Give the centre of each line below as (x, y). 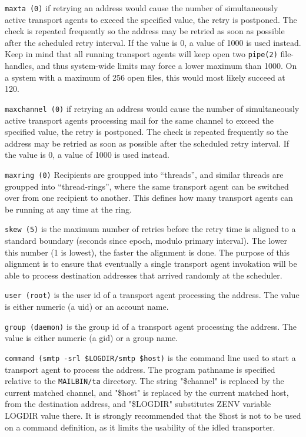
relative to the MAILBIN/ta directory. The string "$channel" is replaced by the (144, 381)
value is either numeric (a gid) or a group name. (92, 338)
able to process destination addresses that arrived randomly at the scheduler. (144, 275)
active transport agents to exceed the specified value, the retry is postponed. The (151, 19)
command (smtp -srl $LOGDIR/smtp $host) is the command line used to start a (150, 357)
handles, (19, 66)
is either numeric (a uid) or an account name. (87, 307)
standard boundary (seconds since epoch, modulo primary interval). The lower (146, 240)
